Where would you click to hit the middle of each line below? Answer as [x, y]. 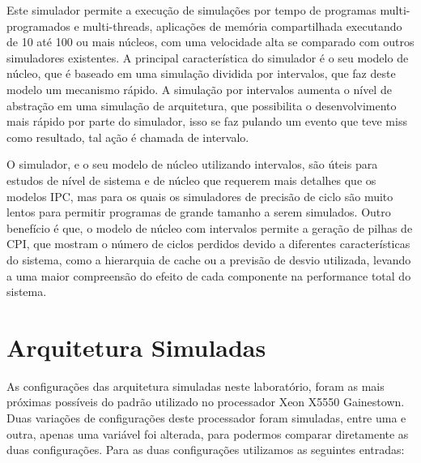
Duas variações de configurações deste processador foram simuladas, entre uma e [206, 418]
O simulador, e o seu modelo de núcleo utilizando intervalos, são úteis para [192, 164]
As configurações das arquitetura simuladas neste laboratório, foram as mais [196, 386]
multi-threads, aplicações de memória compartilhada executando [242, 26]
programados [38, 26]
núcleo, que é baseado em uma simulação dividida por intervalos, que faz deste [201, 73]
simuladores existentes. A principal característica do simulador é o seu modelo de [208, 57]
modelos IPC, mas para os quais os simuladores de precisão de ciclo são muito [200, 196]
